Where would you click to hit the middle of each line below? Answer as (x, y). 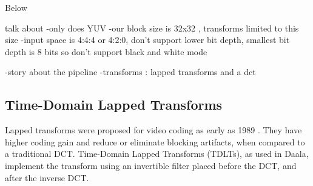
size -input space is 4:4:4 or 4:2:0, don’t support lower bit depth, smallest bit (147, 40)
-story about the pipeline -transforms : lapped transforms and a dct (130, 72)
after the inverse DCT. (47, 177)
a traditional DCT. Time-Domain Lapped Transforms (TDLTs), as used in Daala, (157, 154)
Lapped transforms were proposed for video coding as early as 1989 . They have (153, 130)
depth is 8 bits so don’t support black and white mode (106, 51)
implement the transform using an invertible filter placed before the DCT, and (151, 165)
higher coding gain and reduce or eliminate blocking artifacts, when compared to (155, 141)
